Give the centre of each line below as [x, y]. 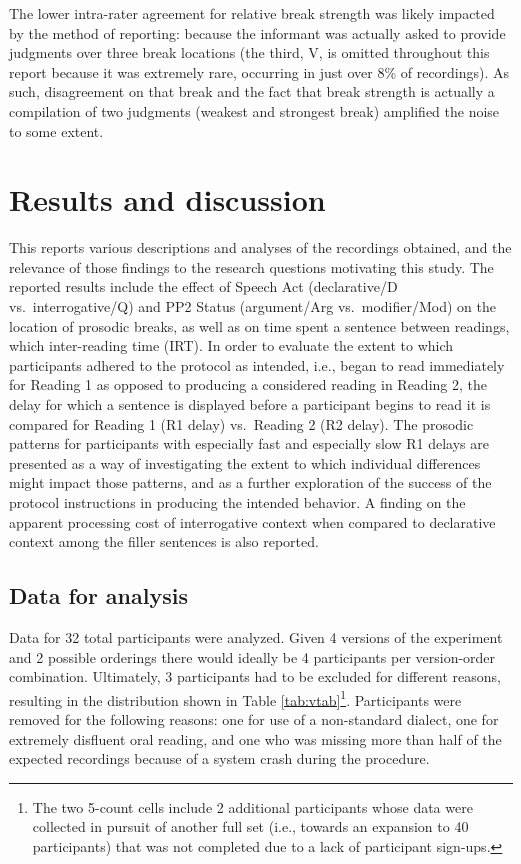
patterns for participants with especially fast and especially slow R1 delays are [249, 443]
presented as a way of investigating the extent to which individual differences [245, 462]
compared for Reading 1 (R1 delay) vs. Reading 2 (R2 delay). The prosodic [241, 423]
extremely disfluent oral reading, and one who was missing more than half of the [255, 738]
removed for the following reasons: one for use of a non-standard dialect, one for [254, 719]
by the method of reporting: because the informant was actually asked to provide [257, 32]
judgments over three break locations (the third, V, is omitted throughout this [249, 52]
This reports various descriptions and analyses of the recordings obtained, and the [260, 247]
